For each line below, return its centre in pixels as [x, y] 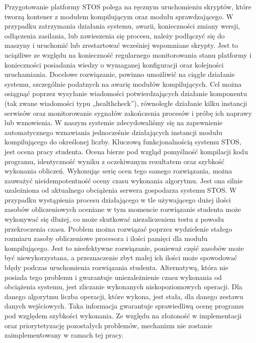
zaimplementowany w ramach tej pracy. [64, 335]
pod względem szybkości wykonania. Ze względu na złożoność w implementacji [123, 315]
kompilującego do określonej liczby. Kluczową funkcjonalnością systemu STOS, [123, 142]
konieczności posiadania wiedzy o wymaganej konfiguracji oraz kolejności [114, 64]
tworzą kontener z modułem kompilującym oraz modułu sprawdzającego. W [119, 16]
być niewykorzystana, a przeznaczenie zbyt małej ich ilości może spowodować [121, 257]
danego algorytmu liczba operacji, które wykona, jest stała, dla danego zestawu [124, 296]
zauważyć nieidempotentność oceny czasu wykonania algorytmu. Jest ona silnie [124, 180]
